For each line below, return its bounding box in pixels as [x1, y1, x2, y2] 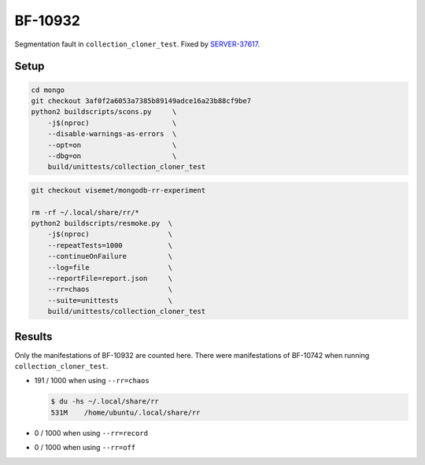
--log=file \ [47, 263, 173, 271]
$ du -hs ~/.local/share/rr [50, 397, 159, 406]
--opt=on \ [47, 140, 177, 149]
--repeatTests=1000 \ [47, 241, 173, 249]
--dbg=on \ [47, 151, 177, 161]
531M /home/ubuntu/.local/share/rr [50, 408, 201, 417]
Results [14, 330, 53, 343]
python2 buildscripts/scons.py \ [31, 107, 177, 116]
